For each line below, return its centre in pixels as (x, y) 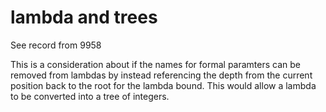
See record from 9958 (56, 45)
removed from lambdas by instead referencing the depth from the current (161, 75)
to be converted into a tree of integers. (90, 96)
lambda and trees (84, 17)
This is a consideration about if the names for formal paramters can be (156, 64)
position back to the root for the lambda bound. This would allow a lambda (163, 85)
